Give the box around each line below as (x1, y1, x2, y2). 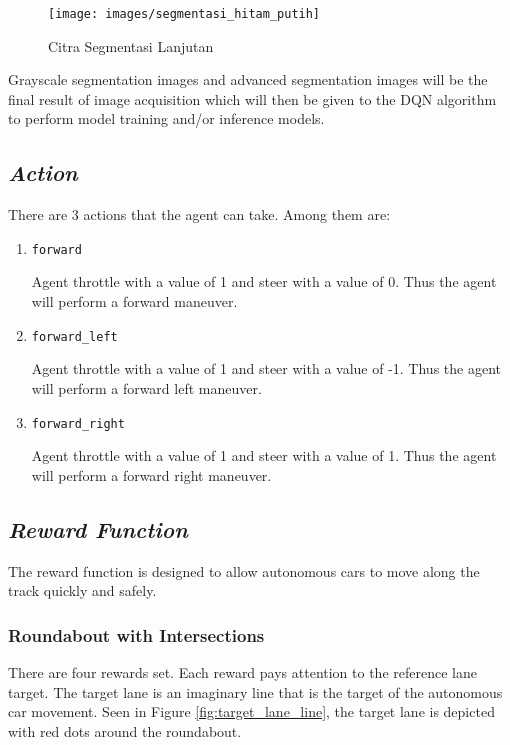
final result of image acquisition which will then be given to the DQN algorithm (8, 88, 497, 109)
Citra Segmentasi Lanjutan (48, 35, 214, 56)
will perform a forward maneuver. (31, 291, 238, 312)
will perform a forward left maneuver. (31, 377, 262, 398)
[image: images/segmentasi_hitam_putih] (48, 7, 321, 21)
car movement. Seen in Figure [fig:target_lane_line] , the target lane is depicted (8, 701, 495, 722)
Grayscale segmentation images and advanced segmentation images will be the (8, 69, 488, 90)
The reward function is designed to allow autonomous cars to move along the (8, 560, 480, 581)
